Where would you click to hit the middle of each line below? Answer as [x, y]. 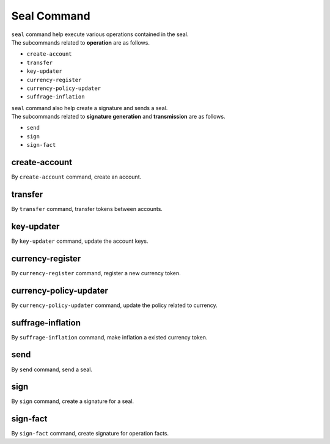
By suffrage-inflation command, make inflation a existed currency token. [109, 337]
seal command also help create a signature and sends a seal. [90, 108]
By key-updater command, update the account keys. [80, 241]
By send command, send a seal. [52, 369]
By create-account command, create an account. [76, 177]
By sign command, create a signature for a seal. [73, 401]
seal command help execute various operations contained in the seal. [100, 34]
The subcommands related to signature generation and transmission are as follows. [118, 117]
